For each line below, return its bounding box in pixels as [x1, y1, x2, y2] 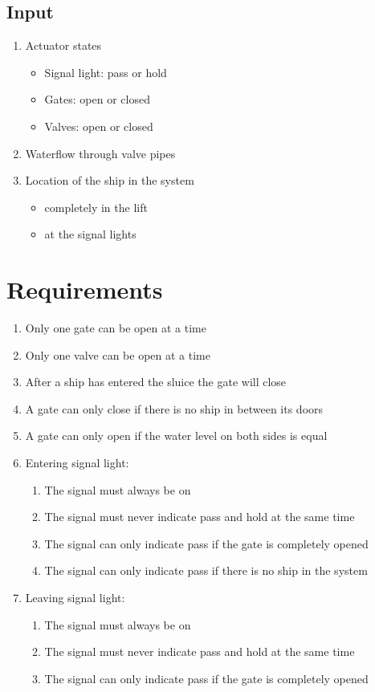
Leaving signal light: [25, 589, 125, 606]
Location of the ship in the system [25, 172, 194, 189]
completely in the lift [44, 198, 148, 215]
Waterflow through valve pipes [25, 145, 176, 161]
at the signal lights [44, 226, 137, 242]
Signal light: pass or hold [44, 63, 167, 80]
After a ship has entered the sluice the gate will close [25, 373, 287, 390]
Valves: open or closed [44, 117, 153, 134]
